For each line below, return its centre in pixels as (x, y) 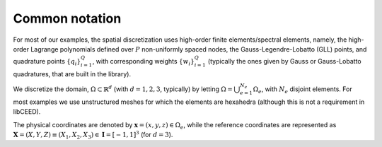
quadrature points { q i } (47, 62)
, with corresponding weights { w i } (143, 62)
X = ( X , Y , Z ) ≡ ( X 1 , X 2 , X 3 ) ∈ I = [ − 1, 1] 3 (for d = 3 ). (93, 135)
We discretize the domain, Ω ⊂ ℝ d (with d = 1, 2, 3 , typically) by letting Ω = (123, 89)
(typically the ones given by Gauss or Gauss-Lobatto (284, 61)
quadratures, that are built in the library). (72, 73)
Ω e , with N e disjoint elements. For (303, 90)
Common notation (67, 18)
